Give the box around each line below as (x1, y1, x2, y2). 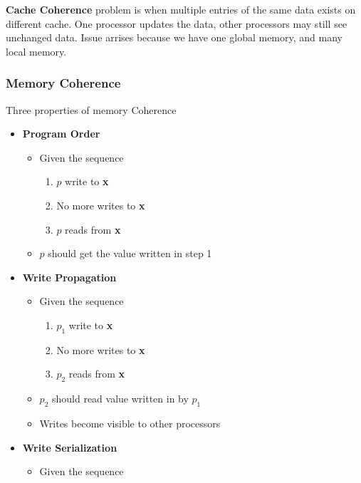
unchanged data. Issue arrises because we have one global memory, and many (6, 30, 342, 45)
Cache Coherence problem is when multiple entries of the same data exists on (6, 2, 356, 16)
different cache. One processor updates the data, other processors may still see (6, 16, 347, 31)
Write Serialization (22, 440, 117, 455)
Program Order (22, 126, 100, 141)
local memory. (6, 43, 67, 58)
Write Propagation (22, 269, 117, 284)
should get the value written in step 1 (48, 246, 212, 261)
